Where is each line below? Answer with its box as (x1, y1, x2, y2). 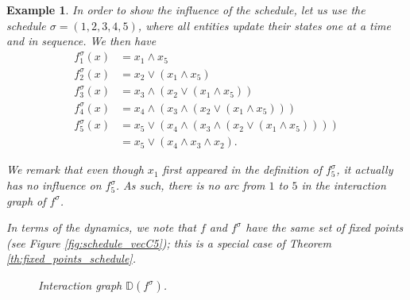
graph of (6, 192, 46, 209)
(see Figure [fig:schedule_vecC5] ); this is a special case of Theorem (6, 234, 331, 251)
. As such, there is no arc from (115, 177, 265, 194)
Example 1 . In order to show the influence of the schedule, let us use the (6, 2, 366, 17)
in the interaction (301, 177, 386, 194)
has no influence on (6, 177, 102, 194)
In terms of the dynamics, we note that (6, 219, 196, 236)
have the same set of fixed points (246, 219, 404, 236)
